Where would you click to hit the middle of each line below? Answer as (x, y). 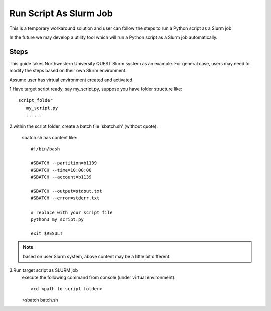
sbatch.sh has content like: (50, 137)
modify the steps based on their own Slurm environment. (68, 71)
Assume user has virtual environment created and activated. (72, 80)
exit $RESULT (47, 233)
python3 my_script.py (57, 219)
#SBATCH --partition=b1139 (64, 163)
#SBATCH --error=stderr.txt (65, 198)
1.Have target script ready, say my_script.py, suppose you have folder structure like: (96, 89)
